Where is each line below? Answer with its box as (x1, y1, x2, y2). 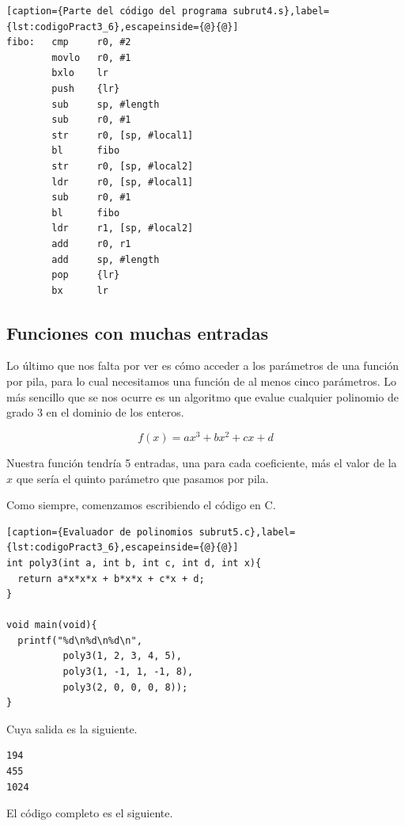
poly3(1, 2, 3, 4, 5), (62, 650, 182, 662)
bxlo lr (51, 67, 108, 79)
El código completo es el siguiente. (6, 805, 173, 821)
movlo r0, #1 (51, 51, 131, 63)
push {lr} (51, 82, 120, 94)
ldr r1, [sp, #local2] (51, 223, 194, 234)
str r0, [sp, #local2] (51, 160, 194, 172)
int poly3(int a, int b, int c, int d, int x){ (6, 557, 262, 569)
